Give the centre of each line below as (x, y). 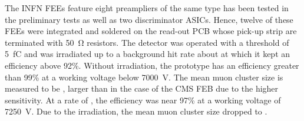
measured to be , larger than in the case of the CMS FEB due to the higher (142, 88)
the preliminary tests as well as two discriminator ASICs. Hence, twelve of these (149, 19)
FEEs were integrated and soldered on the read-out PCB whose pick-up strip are (151, 31)
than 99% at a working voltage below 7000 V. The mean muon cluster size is (144, 77)
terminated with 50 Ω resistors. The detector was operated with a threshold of (147, 42)
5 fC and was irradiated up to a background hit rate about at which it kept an (148, 54)
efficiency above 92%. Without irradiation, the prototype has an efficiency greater (152, 65)
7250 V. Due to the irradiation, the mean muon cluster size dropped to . (136, 111)
